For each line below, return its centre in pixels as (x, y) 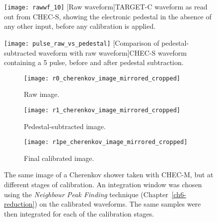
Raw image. (42, 94)
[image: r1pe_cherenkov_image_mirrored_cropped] (106, 142)
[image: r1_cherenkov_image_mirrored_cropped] (102, 110)
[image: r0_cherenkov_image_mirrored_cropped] (102, 78)
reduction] (19, 204)
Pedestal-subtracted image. (65, 126)
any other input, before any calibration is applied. (80, 26)
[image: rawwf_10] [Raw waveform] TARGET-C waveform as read (106, 6)
